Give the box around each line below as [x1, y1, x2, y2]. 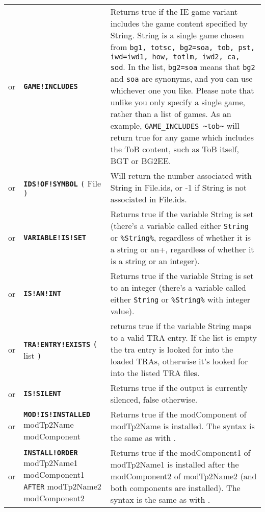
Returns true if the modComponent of [110, 408, 247, 420]
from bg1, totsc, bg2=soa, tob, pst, [110, 41, 255, 53]
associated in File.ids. [110, 193, 187, 205]
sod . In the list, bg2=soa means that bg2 [110, 61, 255, 73]
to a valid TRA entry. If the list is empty [110, 332, 257, 343]
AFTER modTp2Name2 [23, 480, 101, 492]
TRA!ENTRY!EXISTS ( [23, 340, 97, 348]
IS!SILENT [23, 389, 61, 398]
